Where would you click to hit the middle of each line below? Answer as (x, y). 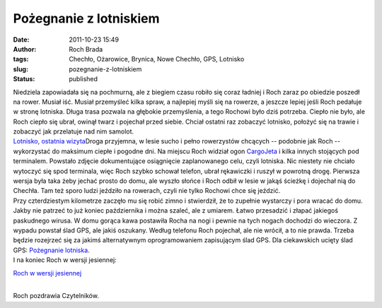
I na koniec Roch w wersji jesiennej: (65, 260)
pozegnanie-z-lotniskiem (105, 69)
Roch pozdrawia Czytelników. (56, 296)
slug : (21, 69)
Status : (24, 79)
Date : (21, 40)
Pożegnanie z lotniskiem (86, 18)
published (83, 79)
